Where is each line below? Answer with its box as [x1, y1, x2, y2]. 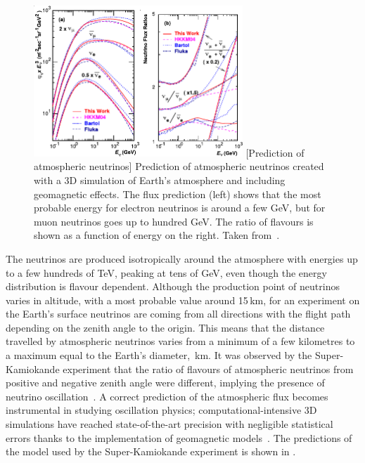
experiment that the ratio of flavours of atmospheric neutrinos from [63, 361, 354, 376]
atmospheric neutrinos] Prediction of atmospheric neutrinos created [34, 159, 324, 174]
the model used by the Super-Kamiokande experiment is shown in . [6, 444, 296, 459]
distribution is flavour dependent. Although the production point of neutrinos [6, 279, 340, 294]
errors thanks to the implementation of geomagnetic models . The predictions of [6, 430, 352, 445]
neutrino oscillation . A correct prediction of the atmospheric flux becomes [6, 389, 328, 403]
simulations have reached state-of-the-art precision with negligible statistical [6, 417, 333, 431]
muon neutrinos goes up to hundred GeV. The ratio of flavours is [34, 214, 314, 228]
